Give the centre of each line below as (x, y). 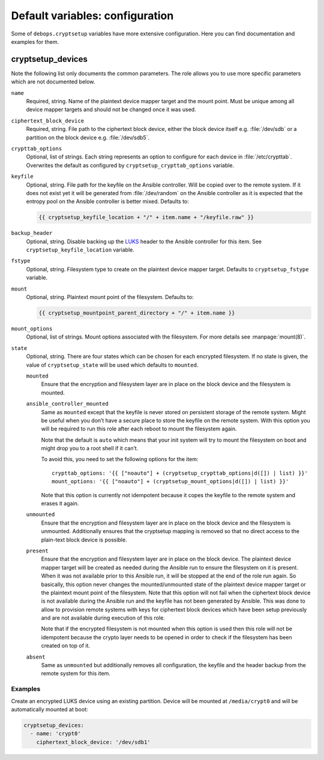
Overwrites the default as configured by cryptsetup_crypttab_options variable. (130, 165)
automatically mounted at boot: (49, 709)
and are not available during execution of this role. (103, 618)
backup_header (32, 233)
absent (36, 657)
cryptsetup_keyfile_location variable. (80, 250)
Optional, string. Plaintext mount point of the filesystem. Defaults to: (110, 297)
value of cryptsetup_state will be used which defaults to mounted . (112, 365)
